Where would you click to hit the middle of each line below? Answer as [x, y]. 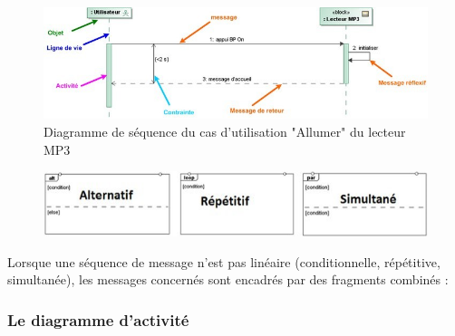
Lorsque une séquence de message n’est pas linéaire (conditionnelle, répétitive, [224, 261]
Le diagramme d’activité [98, 319]
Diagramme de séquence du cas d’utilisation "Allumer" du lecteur [225, 132]
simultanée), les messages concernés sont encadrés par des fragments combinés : [228, 279]
